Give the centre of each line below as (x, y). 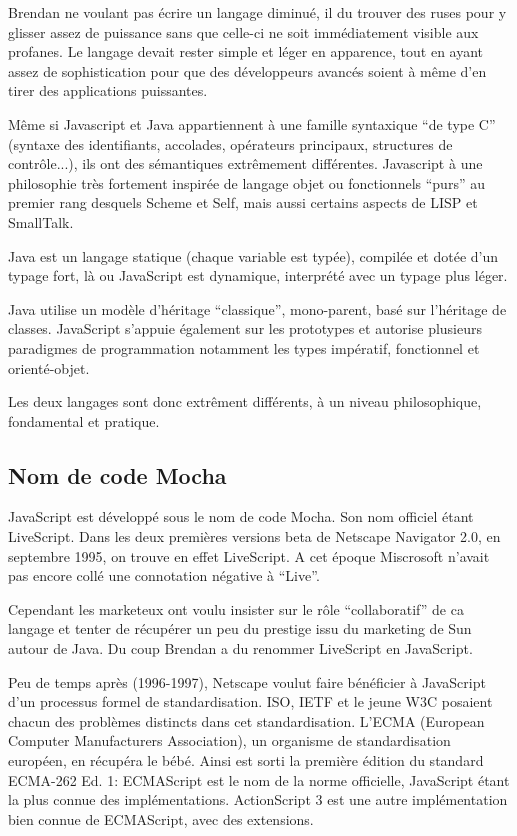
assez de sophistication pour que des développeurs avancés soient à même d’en (247, 70)
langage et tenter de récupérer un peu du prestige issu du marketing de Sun (240, 628)
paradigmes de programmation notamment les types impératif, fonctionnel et (244, 347)
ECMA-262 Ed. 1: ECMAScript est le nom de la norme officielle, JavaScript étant (259, 779)
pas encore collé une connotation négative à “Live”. (164, 575)
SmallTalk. (41, 221)
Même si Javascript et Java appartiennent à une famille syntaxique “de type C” (252, 123)
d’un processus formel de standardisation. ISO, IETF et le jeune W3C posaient (250, 701)
